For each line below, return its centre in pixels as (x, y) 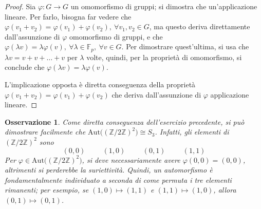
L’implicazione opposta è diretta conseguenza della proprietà (100, 84)
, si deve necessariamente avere (131, 159)
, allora (225, 190)
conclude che (25, 67)
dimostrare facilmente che (45, 132)
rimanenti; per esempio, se (47, 190)
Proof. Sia (20, 6)
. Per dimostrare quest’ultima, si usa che (185, 46)
